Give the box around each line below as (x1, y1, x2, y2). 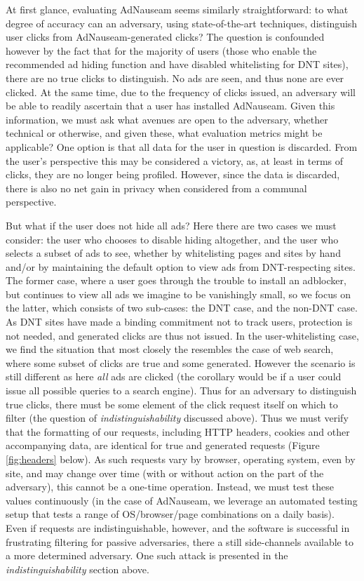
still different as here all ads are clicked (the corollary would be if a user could (6, 369, 342, 384)
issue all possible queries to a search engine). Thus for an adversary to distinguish (6, 383, 357, 398)
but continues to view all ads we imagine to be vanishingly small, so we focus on (6, 286, 351, 301)
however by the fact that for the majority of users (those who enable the (6, 43, 317, 58)
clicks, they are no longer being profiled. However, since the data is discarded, (6, 167, 340, 182)
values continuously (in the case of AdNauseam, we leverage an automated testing (6, 493, 358, 507)
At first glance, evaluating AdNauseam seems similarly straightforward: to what (6, 2, 349, 16)
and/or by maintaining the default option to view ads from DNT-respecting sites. (6, 259, 356, 274)
